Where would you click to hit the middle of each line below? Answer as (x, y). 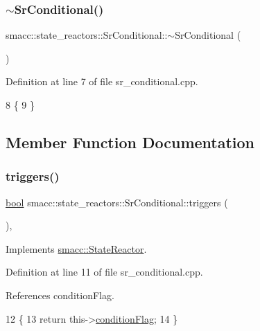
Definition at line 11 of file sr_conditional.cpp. (104, 272)
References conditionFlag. (60, 295)
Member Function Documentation (130, 142)
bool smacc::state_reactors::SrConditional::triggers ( (117, 202)
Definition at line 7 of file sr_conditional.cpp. (102, 81)
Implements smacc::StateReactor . (76, 248)
